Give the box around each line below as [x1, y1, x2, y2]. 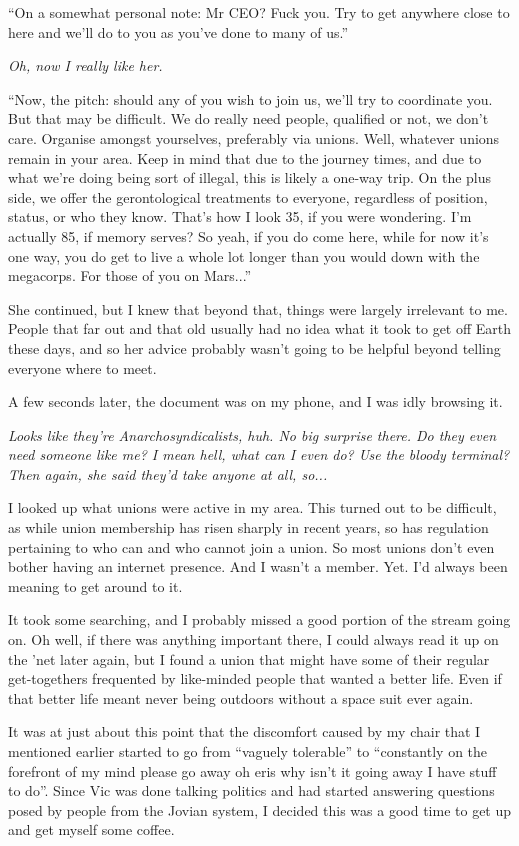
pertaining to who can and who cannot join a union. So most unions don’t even [8, 536, 495, 557]
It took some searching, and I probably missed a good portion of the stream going [8, 609, 511, 630]
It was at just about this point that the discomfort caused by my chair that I [8, 721, 481, 742]
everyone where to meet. [8, 357, 157, 378]
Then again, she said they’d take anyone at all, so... [8, 463, 328, 484]
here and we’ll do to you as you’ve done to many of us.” [8, 21, 349, 42]
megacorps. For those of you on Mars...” [8, 265, 252, 286]
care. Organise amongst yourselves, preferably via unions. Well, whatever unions [8, 127, 500, 148]
